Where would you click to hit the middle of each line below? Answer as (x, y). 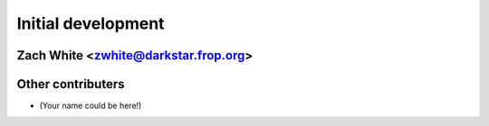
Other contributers (71, 84)
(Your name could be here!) (91, 106)
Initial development (91, 23)
